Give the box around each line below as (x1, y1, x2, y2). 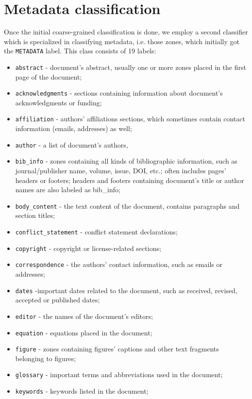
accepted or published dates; (15, 295, 100, 305)
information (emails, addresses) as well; (15, 123, 132, 133)
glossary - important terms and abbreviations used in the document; (15, 369, 223, 380)
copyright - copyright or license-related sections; (15, 243, 161, 253)
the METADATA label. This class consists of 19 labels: (4, 46, 156, 56)
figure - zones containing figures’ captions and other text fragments (15, 344, 219, 354)
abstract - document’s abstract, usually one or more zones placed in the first (15, 62, 246, 72)
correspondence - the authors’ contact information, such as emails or (15, 259, 222, 269)
